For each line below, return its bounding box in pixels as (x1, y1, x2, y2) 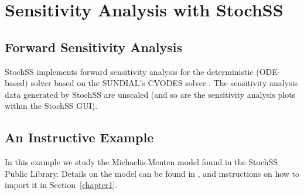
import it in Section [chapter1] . (5, 179, 118, 191)
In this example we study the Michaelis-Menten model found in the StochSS (5, 156, 278, 168)
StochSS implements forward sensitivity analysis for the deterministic (5, 65, 254, 77)
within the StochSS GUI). (5, 100, 98, 112)
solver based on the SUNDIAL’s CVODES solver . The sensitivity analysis (30, 77, 298, 89)
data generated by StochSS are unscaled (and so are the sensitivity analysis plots (5, 88, 296, 100)
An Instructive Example (5, 128, 154, 146)
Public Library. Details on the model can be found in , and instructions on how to (5, 167, 300, 179)
